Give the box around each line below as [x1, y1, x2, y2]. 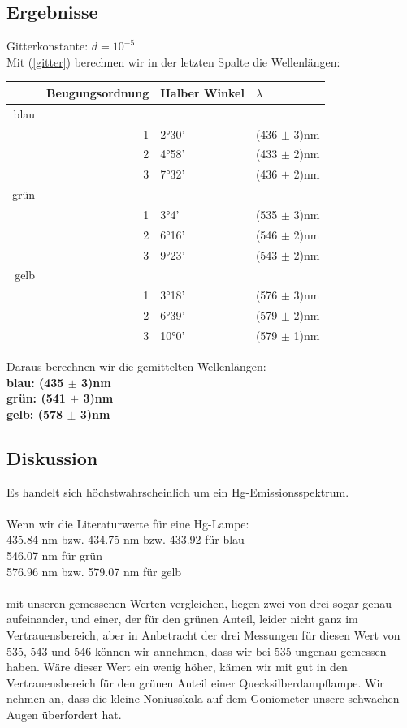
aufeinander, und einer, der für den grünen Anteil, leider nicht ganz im [6, 610, 358, 627]
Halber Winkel [160, 84, 245, 101]
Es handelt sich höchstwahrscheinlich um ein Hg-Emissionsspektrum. [6, 483, 349, 500]
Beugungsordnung [46, 84, 149, 101]
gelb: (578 [6, 405, 63, 422]
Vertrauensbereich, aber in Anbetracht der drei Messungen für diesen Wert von [6, 627, 401, 644]
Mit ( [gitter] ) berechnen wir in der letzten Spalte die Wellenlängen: [6, 53, 340, 70]
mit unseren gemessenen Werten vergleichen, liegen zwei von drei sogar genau [6, 594, 392, 611]
